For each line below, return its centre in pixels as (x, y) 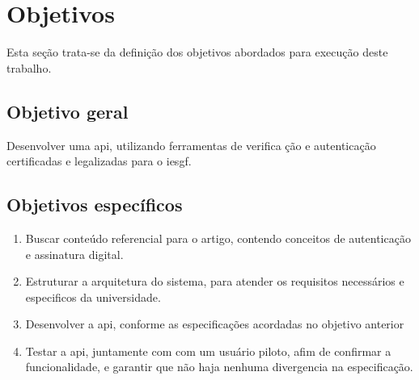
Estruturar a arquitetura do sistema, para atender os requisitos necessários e (215, 281)
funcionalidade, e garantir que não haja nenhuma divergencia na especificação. (219, 367)
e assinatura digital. (74, 254)
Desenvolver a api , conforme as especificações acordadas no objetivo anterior (215, 324)
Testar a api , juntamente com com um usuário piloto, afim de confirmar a (208, 351)
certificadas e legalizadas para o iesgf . (99, 161)
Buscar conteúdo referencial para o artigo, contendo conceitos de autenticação (218, 238)
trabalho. (29, 67)
